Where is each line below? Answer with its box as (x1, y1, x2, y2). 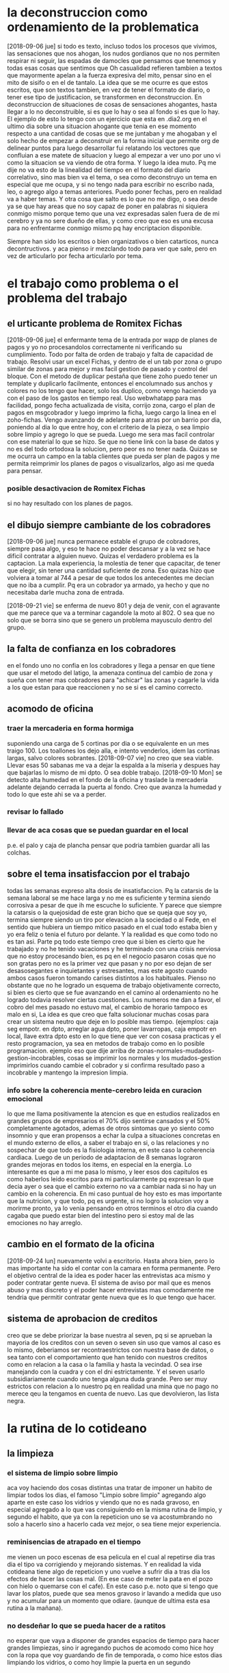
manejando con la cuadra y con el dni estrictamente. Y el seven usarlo (7, 1368, 205, 1376)
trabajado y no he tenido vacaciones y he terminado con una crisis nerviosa (7, 944, 221, 953)
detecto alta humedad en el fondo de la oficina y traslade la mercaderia (7, 775, 208, 783)
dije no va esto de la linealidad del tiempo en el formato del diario (7, 166, 191, 174)
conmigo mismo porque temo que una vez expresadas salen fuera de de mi (7, 209, 220, 217)
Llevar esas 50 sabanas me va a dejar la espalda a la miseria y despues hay (7, 761, 221, 769)
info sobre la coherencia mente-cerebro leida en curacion (7, 1085, 202, 1095)
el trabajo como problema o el (7, 276, 179, 292)
